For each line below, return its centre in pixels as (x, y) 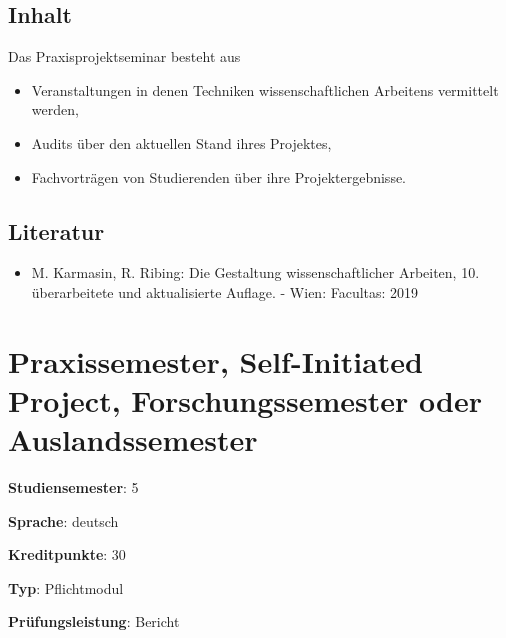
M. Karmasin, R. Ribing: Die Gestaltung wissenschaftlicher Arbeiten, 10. (255, 272)
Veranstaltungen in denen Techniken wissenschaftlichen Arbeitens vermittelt (265, 89)
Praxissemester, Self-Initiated (215, 360)
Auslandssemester (133, 439)
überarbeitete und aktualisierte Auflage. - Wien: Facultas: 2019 (225, 291)
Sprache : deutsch (63, 520)
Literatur (56, 230)
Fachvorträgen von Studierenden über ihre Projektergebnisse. (219, 176)
